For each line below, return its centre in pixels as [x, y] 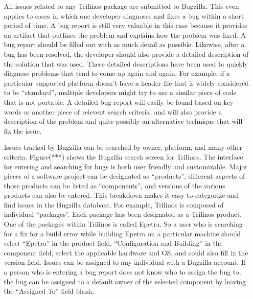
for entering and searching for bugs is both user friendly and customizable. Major [126, 166]
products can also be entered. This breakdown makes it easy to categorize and [121, 195]
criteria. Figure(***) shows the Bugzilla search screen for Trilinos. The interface [124, 156]
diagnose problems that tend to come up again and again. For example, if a [117, 73]
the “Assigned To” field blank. [49, 291]
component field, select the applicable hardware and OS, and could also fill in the [126, 252]
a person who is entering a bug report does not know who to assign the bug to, [123, 272]
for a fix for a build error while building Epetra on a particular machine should [123, 233]
